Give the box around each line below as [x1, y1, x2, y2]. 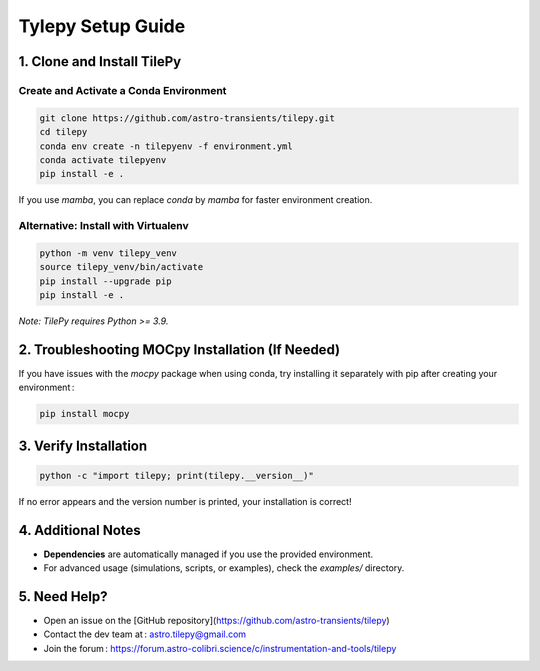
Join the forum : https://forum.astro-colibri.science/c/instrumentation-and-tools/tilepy [43, 642, 397, 654]
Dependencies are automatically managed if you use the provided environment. [43, 548, 374, 560]
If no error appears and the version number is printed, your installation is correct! [18, 495, 352, 507]
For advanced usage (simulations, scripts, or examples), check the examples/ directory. [43, 562, 405, 574]
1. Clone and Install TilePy [18, 53, 182, 70]
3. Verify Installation [18, 437, 148, 454]
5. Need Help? [18, 588, 109, 605]
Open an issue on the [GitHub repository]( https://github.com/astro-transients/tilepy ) [43, 615, 390, 627]
